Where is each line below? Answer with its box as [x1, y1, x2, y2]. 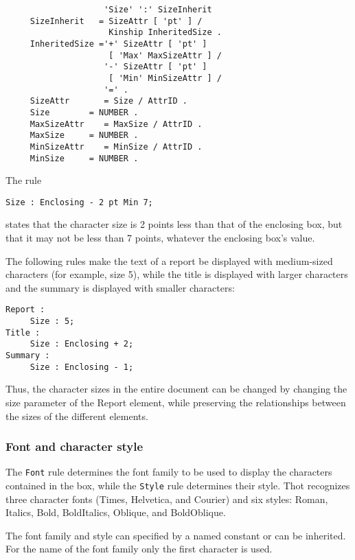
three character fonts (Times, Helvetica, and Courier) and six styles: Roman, [5, 491, 328, 506]
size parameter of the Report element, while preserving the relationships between [5, 395, 346, 409]
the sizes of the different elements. [5, 408, 148, 423]
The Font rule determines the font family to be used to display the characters [5, 465, 332, 479]
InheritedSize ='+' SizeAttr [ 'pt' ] [30, 38, 207, 49]
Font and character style [5, 438, 144, 455]
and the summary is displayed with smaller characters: [5, 280, 235, 294]
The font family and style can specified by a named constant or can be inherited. [5, 528, 346, 542]
